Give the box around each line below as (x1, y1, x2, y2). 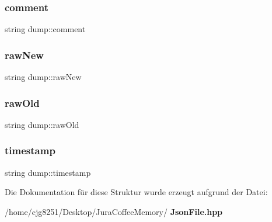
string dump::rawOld (5, 118, 79, 130)
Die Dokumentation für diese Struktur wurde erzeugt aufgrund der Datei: (5, 186, 268, 198)
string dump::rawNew (5, 71, 82, 83)
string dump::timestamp (5, 166, 91, 178)
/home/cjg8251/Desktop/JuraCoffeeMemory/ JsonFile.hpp (5, 205, 223, 217)
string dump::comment (5, 23, 86, 35)
